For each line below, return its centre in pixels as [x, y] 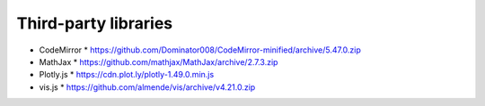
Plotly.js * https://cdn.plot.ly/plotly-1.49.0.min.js [127, 75]
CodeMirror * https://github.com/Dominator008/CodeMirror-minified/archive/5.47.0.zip [200, 50]
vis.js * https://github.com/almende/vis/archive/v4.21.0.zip [147, 87]
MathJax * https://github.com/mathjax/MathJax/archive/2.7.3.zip [159, 61]
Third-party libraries [95, 23]
